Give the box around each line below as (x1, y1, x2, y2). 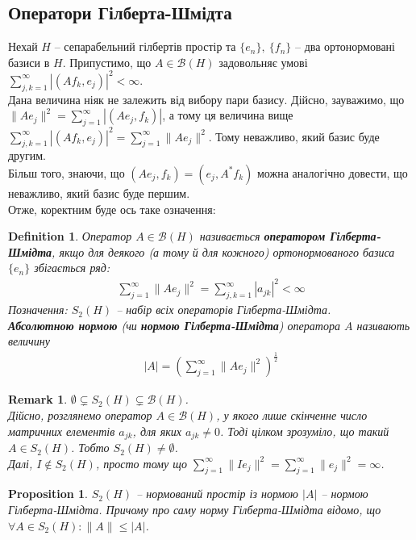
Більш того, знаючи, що (8, 164, 125, 181)
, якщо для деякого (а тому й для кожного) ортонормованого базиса (52, 243, 395, 260)
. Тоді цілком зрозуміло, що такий (219, 422, 389, 439)
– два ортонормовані (294, 38, 395, 55)
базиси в (8, 53, 50, 70)
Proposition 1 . (8, 485, 88, 502)
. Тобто (70, 439, 110, 456)
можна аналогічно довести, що (256, 164, 408, 181)
